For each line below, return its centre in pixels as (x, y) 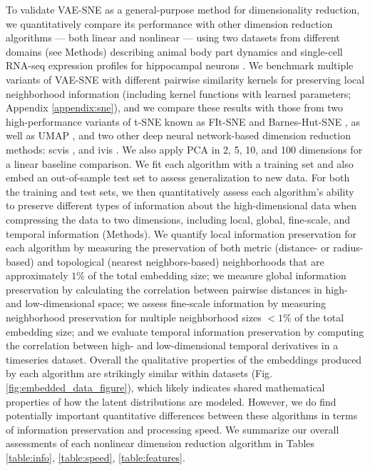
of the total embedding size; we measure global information (217, 275)
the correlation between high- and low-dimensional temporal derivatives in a (172, 345)
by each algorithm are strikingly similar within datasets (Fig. (139, 373)
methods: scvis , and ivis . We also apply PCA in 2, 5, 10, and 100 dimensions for (184, 149)
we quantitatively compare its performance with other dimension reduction (169, 23)
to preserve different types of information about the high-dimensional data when (181, 205)
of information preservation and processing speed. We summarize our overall (173, 429)
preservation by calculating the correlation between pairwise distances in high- (177, 289)
